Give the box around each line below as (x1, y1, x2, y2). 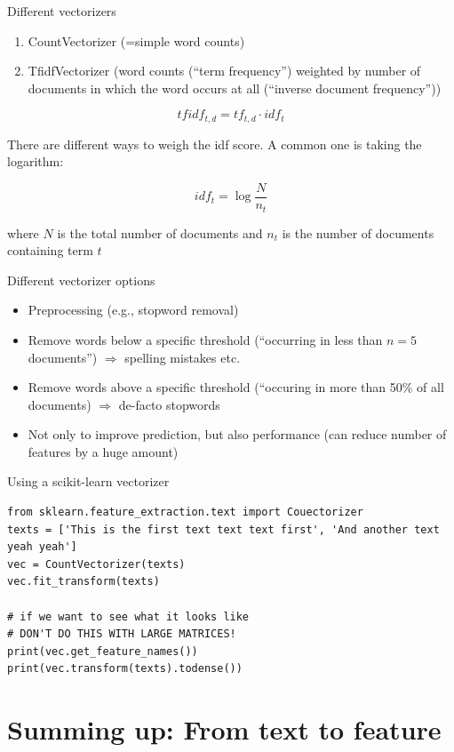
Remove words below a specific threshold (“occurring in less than (28, 330, 383, 348)
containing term (7, 241, 93, 260)
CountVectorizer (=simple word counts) (28, 31, 245, 50)
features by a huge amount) (28, 442, 179, 460)
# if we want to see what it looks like (7, 610, 250, 623)
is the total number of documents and (57, 223, 263, 242)
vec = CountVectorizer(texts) (7, 557, 186, 571)
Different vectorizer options (7, 270, 155, 289)
